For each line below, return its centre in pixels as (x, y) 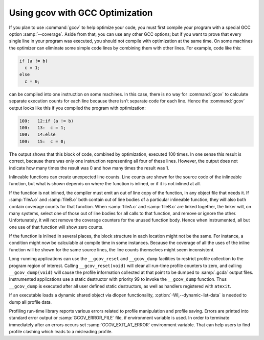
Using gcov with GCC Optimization (81, 13)
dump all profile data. (31, 302)
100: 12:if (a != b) (46, 121)
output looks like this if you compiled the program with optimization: (77, 108)
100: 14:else (37, 134)
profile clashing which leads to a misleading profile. (61, 332)
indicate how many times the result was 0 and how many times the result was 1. (89, 168)
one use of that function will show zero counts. (56, 227)
